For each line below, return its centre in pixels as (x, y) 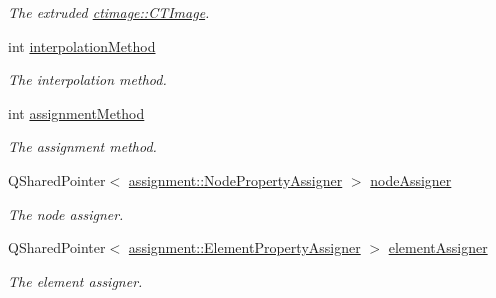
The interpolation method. (87, 79)
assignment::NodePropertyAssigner (235, 179)
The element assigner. (75, 280)
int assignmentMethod (76, 112)
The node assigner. (66, 213)
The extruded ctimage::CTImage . (109, 12)
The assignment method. (82, 146)
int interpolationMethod (82, 45)
